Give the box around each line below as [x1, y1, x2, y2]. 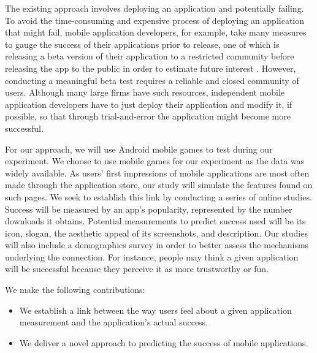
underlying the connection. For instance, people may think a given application [5, 250, 299, 263]
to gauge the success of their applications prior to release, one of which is [5, 37, 280, 50]
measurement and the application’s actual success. [19, 316, 208, 328]
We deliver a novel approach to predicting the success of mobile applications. [19, 336, 308, 349]
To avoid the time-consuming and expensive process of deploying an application [5, 13, 305, 26]
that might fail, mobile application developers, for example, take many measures [5, 26, 307, 39]
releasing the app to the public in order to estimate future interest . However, [5, 61, 296, 74]
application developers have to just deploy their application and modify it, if [5, 97, 292, 110]
